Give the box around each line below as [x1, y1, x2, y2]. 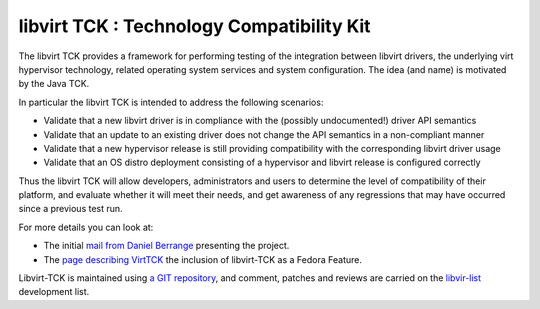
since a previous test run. [18, 203, 124, 215]
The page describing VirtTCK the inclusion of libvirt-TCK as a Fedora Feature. [43, 253, 362, 265]
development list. [18, 286, 90, 298]
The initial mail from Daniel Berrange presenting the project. [43, 240, 290, 252]
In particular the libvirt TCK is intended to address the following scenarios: [18, 96, 324, 108]
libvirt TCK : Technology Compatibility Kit [18, 15, 371, 37]
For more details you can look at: [18, 221, 154, 233]
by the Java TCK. [18, 78, 90, 90]
